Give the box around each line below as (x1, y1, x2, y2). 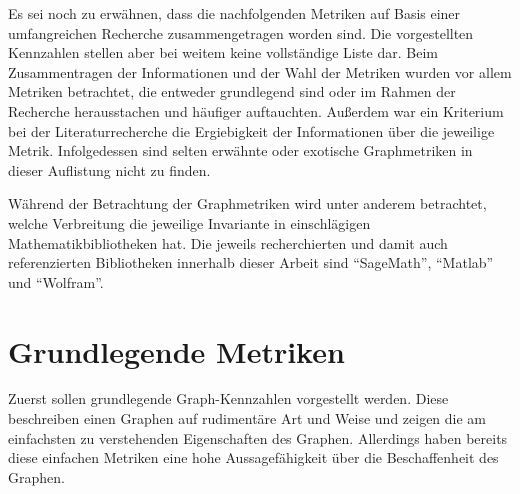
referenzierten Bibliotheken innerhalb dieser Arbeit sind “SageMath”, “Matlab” (8, 252, 494, 273)
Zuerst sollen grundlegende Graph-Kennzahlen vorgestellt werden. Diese (8, 388, 449, 409)
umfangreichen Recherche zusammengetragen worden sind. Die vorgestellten (8, 22, 474, 43)
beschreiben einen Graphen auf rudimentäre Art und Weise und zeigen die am (8, 408, 487, 429)
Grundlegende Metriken (8, 330, 345, 371)
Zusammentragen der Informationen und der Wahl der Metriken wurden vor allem (8, 61, 512, 82)
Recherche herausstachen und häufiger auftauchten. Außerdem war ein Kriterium (8, 100, 504, 121)
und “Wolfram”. (8, 271, 104, 292)
